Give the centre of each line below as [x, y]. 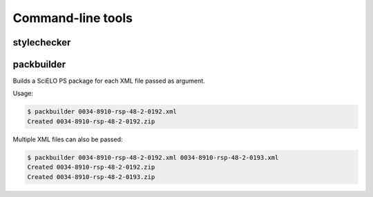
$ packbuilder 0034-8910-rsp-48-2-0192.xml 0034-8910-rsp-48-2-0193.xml [153, 157]
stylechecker [42, 42]
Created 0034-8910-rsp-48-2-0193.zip [91, 177]
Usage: [23, 94]
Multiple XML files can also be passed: [68, 139]
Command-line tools [73, 18]
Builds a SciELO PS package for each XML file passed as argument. [109, 81]
